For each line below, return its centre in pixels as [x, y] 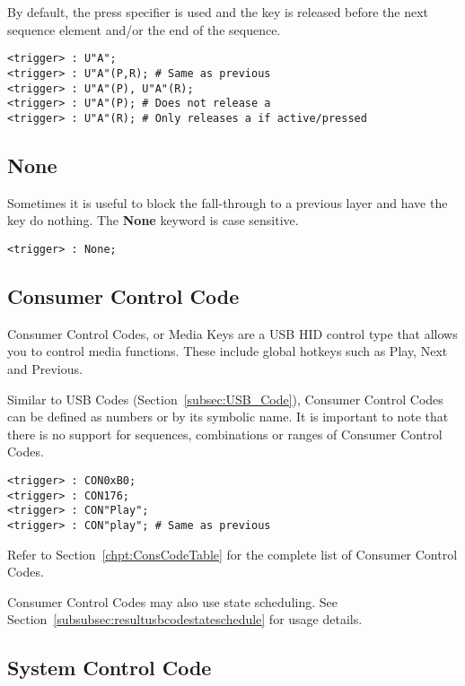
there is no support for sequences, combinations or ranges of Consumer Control [225, 434]
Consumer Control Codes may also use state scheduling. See [172, 601]
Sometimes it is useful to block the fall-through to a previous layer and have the [228, 202]
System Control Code [110, 668]
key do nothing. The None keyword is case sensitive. [153, 220]
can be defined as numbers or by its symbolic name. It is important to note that [228, 417]
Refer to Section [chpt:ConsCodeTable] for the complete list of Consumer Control [232, 554]
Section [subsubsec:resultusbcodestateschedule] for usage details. [185, 619]
